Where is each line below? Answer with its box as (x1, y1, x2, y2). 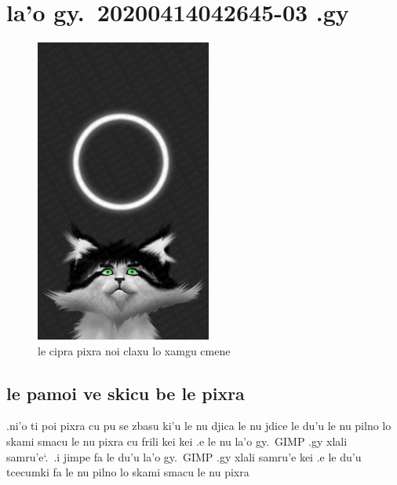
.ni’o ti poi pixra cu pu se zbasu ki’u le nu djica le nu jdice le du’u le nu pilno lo (6, 417, 392, 434)
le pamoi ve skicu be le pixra (6, 380, 245, 405)
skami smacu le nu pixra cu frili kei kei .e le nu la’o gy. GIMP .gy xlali (6, 433, 348, 450)
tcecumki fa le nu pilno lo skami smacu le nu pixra (6, 464, 249, 480)
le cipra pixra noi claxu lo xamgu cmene (38, 342, 231, 358)
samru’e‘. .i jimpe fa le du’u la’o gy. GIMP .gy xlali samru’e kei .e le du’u (6, 448, 362, 465)
